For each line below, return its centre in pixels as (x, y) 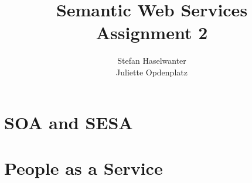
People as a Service (84, 168)
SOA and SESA (69, 122)
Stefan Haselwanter (152, 61)
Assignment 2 (152, 32)
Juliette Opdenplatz (152, 72)
